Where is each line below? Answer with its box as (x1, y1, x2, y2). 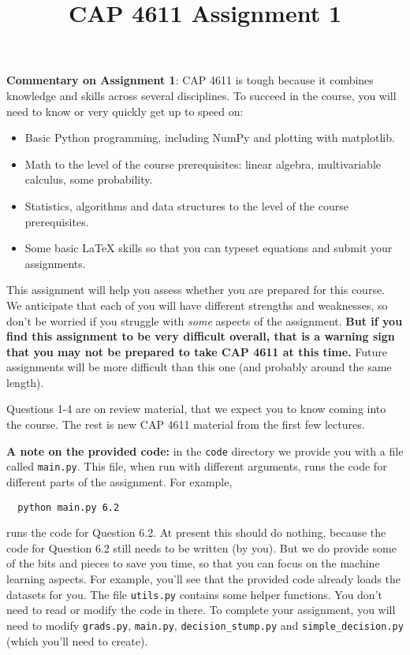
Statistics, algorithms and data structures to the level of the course (24, 197, 348, 214)
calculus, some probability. (24, 171, 153, 188)
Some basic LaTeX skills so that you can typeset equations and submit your (24, 240, 393, 256)
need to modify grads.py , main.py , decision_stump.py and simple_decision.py (6, 616, 404, 633)
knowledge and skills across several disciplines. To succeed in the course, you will (6, 87, 397, 103)
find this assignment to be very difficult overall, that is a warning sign (6, 328, 395, 344)
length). (6, 374, 44, 390)
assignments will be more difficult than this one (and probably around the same (6, 359, 392, 375)
